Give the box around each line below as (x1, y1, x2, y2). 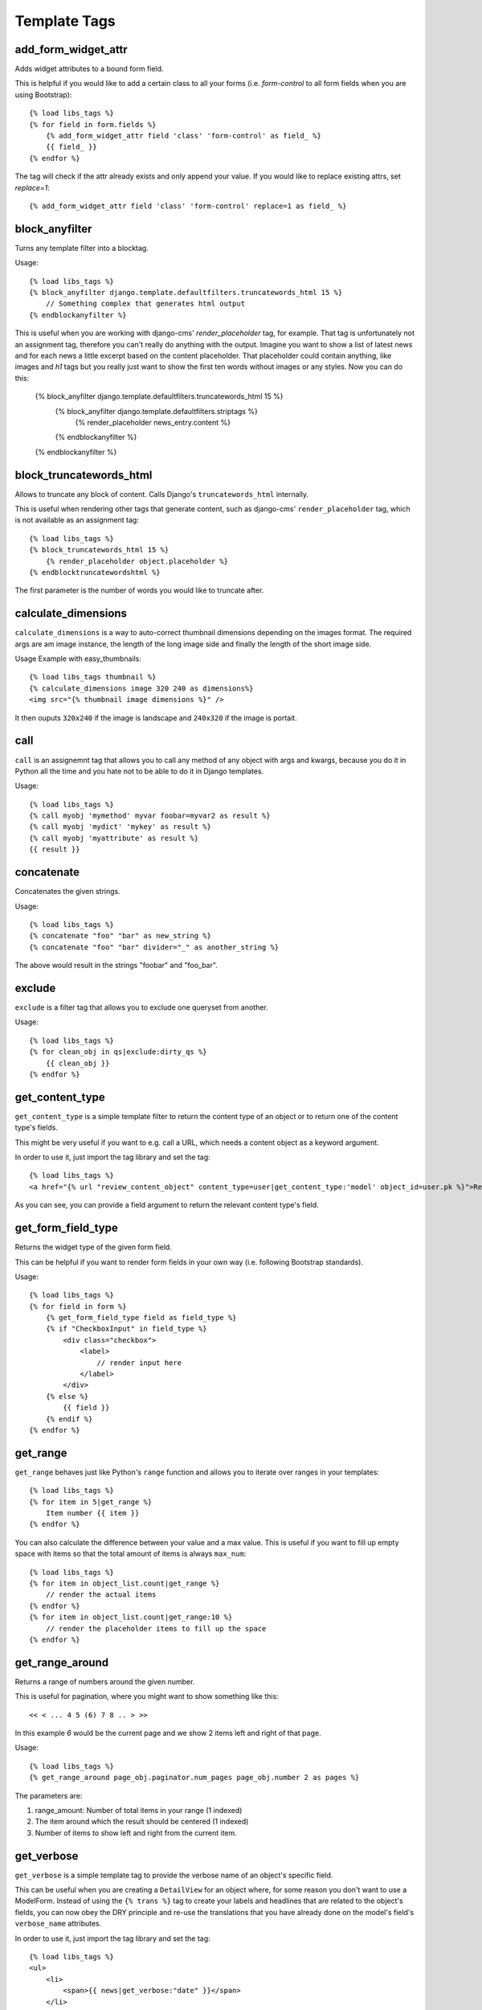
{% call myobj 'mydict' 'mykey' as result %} (29, 822, 212, 831)
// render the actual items (45, 1590, 157, 1599)
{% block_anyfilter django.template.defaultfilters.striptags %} (55, 406, 259, 416)
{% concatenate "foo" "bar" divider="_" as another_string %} (29, 942, 280, 952)
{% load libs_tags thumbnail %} (29, 672, 157, 682)
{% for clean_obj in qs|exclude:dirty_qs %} (29, 1048, 208, 1056)
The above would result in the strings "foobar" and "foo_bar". (14, 961, 219, 970)
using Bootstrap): (14, 89, 72, 100)
